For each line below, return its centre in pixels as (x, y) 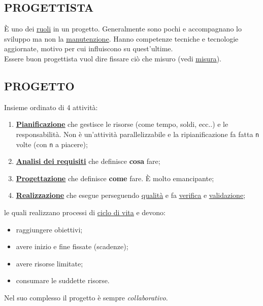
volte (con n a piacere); (52, 144)
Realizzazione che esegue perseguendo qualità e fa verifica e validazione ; (131, 195)
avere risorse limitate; (50, 263)
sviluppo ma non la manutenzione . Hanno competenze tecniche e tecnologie (121, 38)
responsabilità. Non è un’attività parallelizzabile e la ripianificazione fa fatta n (138, 134)
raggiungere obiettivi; (49, 229)
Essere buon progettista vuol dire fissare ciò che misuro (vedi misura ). (113, 58)
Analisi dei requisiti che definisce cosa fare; (88, 161)
